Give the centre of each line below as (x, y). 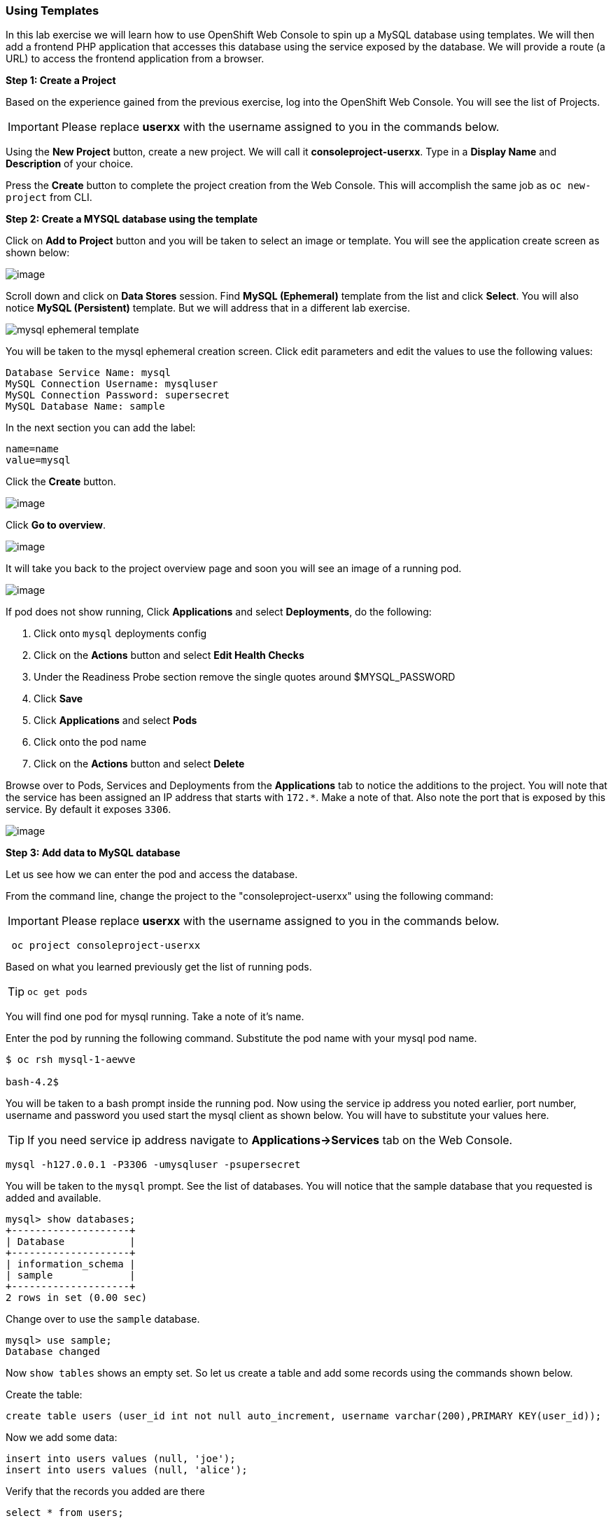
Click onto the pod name (90, 742)
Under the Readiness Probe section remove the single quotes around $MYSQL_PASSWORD (245, 677)
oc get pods (58, 992)
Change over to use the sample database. (103, 1319)
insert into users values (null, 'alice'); (127, 1470)
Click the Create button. (61, 482)
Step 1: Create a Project (61, 81)
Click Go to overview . (56, 525)
